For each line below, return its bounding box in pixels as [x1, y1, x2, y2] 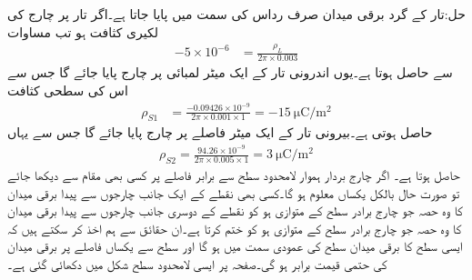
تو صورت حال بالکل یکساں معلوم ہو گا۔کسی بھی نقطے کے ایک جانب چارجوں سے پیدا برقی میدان [7, 183, 460, 202]
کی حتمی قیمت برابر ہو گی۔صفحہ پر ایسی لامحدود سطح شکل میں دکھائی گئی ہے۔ [7, 254, 387, 273]
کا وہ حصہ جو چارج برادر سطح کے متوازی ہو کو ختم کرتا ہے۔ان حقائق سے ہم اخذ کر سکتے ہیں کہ [7, 218, 462, 237]
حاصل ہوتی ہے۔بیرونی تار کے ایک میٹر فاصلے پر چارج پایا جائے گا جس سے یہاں [7, 123, 433, 142]
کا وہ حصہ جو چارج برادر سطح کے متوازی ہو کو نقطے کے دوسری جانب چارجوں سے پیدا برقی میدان [7, 201, 463, 220]
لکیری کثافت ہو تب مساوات [7, 22, 158, 41]
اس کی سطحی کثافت [7, 80, 128, 99]
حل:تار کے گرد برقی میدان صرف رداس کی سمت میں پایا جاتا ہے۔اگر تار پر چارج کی [7, 5, 466, 23]
